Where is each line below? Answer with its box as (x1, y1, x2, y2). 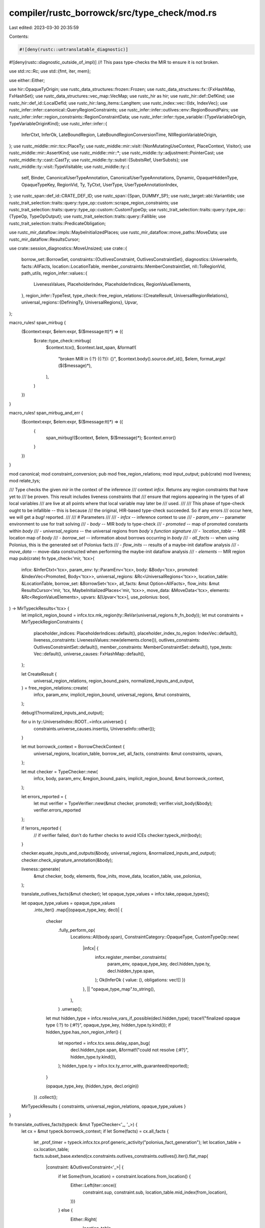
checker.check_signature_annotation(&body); (21, 857, 113, 863)
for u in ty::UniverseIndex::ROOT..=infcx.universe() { (21, 719, 127, 725)
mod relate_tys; (9, 478, 40, 484)
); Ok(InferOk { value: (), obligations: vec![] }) (95, 977, 186, 983)
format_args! (200, 356, 226, 362)
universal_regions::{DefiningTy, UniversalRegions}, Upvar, (21, 300, 138, 306)
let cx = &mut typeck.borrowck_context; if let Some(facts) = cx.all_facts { (21, 1128, 169, 1134)
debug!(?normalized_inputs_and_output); (21, 710, 104, 716)
